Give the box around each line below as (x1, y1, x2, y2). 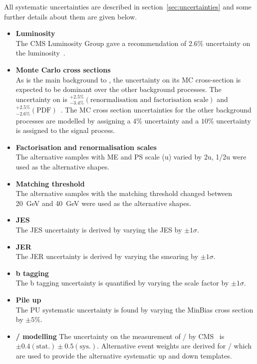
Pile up (15, 294, 41, 304)
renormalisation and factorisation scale (90, 96, 209, 103)
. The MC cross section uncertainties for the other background (60, 104, 252, 115)
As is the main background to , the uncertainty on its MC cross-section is (15, 74, 241, 84)
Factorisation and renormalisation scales (15, 141, 157, 152)
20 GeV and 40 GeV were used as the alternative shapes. (15, 197, 192, 208)
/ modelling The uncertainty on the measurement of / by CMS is (15, 330, 225, 341)
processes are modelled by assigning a (15, 115, 131, 125)
